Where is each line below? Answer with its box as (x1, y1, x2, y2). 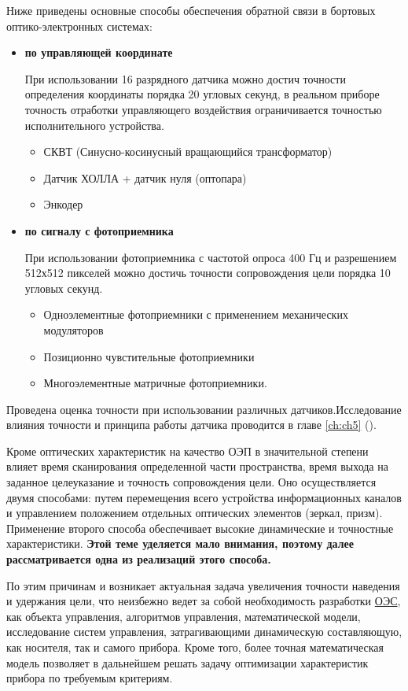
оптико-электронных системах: (6, 17, 153, 34)
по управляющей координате (24, 44, 173, 61)
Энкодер (43, 196, 83, 212)
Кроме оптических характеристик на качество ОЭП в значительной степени (6, 442, 369, 459)
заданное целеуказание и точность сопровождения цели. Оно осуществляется (6, 474, 377, 490)
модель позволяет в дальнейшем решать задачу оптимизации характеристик (6, 654, 369, 671)
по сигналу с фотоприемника (24, 222, 174, 238)
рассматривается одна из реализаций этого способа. (6, 551, 271, 567)
